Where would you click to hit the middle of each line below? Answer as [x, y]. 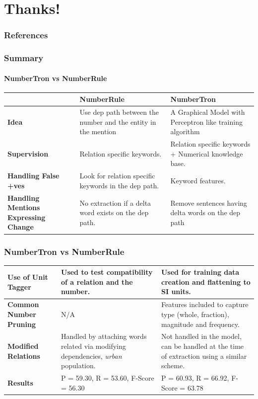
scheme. [173, 365]
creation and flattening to [206, 281]
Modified [23, 346]
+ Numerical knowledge [207, 153]
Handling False [33, 176]
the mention [98, 131]
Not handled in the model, [201, 336]
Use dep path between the [119, 112]
